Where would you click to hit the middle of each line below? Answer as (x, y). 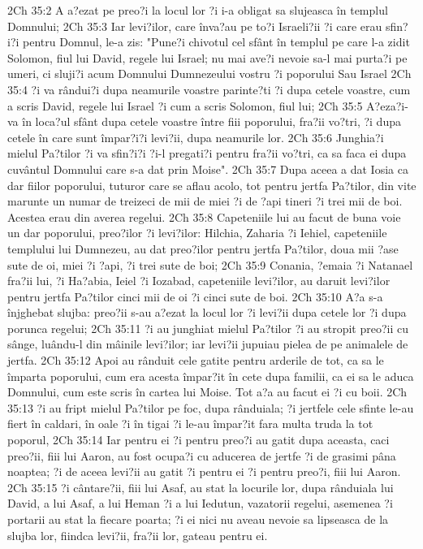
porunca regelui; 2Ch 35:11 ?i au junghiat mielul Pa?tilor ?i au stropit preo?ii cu (208, 328)
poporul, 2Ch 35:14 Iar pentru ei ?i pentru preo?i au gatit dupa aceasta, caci (199, 440)
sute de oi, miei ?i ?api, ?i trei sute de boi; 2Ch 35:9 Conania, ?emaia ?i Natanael (210, 264)
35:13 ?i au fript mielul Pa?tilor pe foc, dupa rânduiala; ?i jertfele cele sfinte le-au (211, 407)
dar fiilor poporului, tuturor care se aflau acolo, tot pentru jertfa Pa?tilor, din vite (212, 185)
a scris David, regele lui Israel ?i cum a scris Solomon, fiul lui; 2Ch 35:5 (185, 105)
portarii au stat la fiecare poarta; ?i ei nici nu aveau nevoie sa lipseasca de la (198, 519)
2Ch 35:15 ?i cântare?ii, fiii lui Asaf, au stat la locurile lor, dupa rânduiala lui (201, 487)
